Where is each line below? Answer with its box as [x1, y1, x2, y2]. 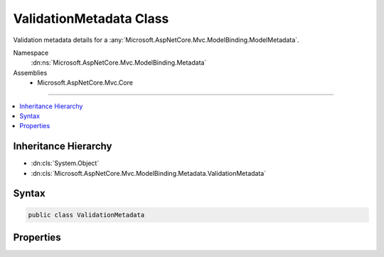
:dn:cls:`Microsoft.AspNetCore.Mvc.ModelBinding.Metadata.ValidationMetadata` [31, 169, 267, 177]
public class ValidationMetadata [28, 211, 145, 219]
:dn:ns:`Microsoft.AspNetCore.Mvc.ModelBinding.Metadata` [31, 58, 207, 67]
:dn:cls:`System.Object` [31, 159, 100, 167]
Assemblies [13, 68, 48, 77]
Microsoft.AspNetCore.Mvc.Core [37, 78, 133, 87]
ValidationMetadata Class [13, 11, 169, 26]
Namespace [13, 48, 49, 57]
